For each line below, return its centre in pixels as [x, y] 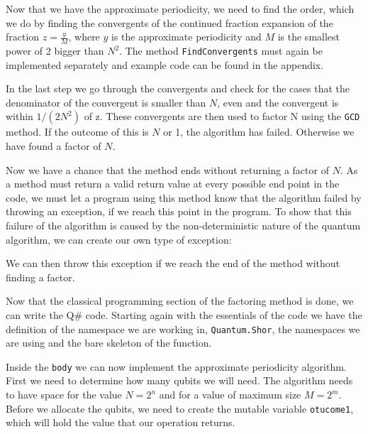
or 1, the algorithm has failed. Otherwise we [259, 132]
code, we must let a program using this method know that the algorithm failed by [184, 197]
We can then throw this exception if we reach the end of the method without [173, 263]
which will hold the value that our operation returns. [121, 422]
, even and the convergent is [278, 102]
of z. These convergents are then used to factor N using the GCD [222, 116]
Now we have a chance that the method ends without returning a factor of [167, 169]
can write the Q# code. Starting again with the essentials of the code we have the [184, 314]
